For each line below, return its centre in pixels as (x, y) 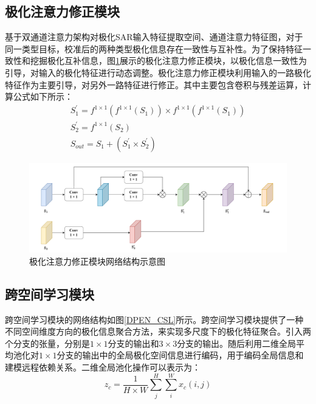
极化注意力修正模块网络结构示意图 (97, 261)
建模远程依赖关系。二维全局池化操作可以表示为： (103, 367)
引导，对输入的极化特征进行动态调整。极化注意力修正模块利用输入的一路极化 (158, 72)
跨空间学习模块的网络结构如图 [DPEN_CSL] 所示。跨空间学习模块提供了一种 (154, 319)
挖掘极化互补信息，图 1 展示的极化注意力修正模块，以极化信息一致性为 (168, 61)
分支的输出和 (133, 343)
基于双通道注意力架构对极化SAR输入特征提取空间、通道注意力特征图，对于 (154, 37)
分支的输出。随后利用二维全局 (237, 343)
